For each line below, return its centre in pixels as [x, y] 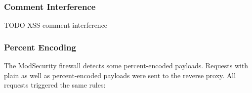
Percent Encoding [40, 47]
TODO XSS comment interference [56, 25]
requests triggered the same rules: [55, 85]
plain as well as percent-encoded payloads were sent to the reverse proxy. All [120, 75]
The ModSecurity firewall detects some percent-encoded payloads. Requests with [126, 66]
